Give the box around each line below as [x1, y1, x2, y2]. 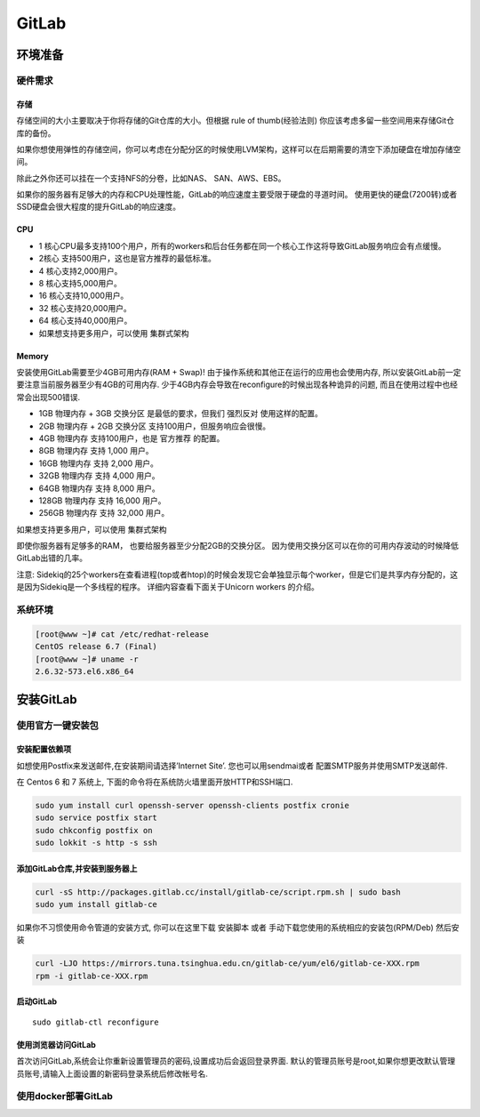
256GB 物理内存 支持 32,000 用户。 [38, 508, 170, 518]
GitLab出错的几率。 [16, 552, 88, 564]
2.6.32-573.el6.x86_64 [35, 666, 134, 676]
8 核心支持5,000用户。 [38, 278, 122, 289]
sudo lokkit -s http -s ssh [35, 838, 157, 848]
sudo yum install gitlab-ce [35, 899, 157, 910]
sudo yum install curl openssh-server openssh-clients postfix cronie [35, 800, 350, 810]
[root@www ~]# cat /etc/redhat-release [35, 629, 209, 639]
